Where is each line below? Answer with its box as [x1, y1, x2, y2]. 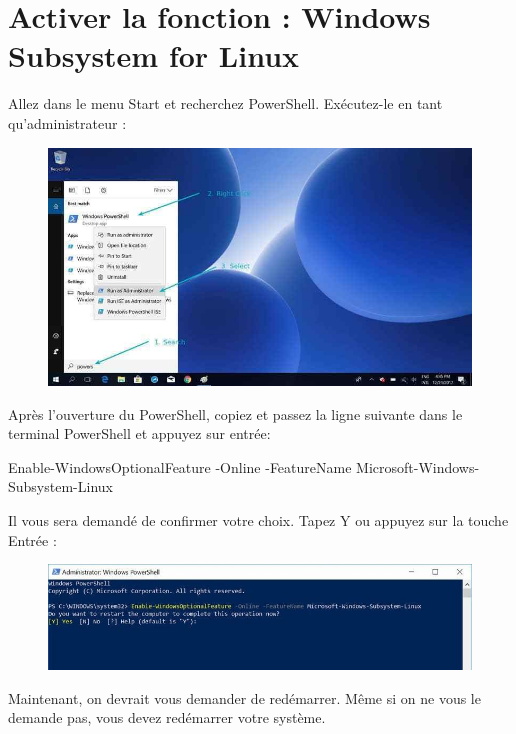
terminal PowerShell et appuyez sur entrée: [8, 423, 271, 444]
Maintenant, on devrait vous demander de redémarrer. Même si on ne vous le [8, 687, 481, 708]
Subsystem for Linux [8, 35, 300, 76]
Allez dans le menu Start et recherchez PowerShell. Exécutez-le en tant [8, 93, 443, 114]
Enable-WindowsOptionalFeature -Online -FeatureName [8, 456, 352, 477]
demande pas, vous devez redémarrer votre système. [8, 707, 326, 728]
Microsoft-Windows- [356, 456, 480, 477]
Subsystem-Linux [8, 476, 113, 497]
